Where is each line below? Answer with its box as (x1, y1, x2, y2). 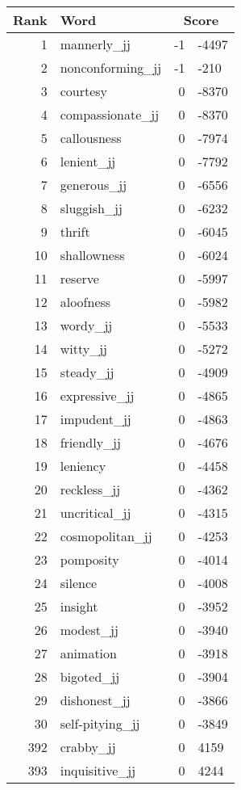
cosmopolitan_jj (60, 527, 152, 545)
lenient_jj (60, 152, 116, 170)
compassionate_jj (60, 105, 160, 124)
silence (60, 574, 98, 592)
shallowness (60, 246, 125, 264)
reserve (60, 269, 99, 288)
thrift (60, 222, 90, 241)
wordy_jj (60, 316, 113, 334)
